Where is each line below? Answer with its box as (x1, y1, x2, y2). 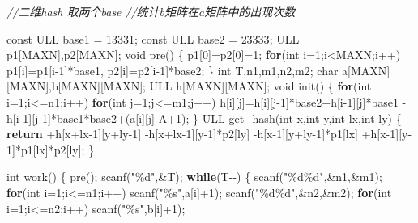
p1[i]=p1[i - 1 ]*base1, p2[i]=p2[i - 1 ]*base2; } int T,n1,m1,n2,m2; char (6, 61, 339, 78)
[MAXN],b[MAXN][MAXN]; (6, 78, 146, 95)
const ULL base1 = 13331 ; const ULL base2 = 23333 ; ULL (6, 30, 300, 47)
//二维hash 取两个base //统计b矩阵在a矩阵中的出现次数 (6, 3, 296, 19)
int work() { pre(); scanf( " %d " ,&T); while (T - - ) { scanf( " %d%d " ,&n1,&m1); (6, 168, 382, 185)
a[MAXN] (342, 61, 390, 78)
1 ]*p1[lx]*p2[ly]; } (6, 141, 95, 158)
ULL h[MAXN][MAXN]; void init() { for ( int (149, 78, 372, 95)
